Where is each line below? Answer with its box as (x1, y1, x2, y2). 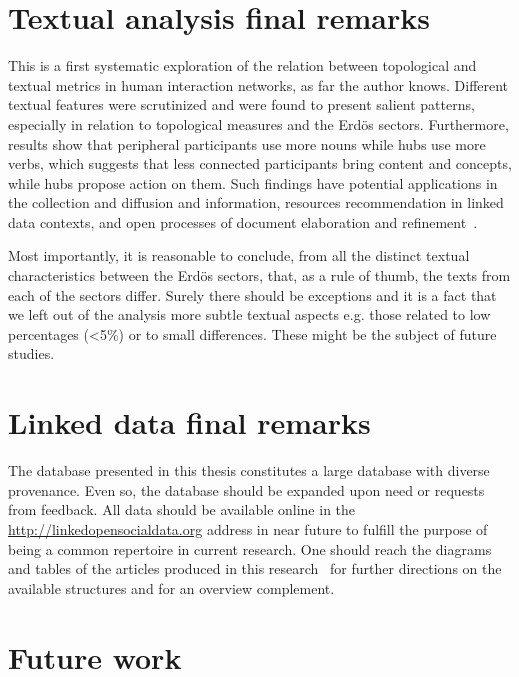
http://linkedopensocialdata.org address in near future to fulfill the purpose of (8, 518, 488, 539)
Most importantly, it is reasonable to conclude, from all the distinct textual (8, 245, 470, 266)
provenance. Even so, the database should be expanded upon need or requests (8, 479, 485, 500)
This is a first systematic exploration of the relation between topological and (8, 55, 477, 76)
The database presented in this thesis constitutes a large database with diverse (8, 460, 490, 481)
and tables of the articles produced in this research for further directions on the (8, 558, 502, 579)
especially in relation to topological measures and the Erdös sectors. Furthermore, (8, 113, 509, 134)
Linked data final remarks (8, 402, 371, 443)
